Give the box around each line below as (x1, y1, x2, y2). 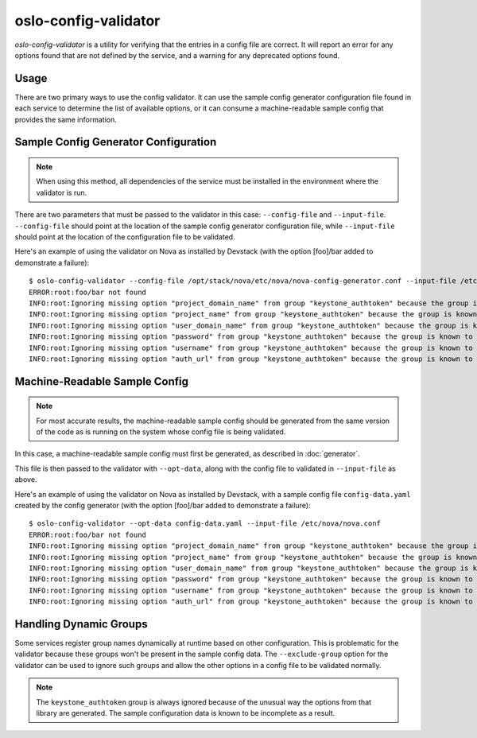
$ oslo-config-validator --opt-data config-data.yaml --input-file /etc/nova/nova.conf (29, 519, 382, 528)
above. (14, 475, 37, 484)
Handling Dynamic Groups (14, 617, 148, 631)
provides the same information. (14, 115, 117, 124)
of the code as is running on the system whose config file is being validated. (36, 427, 286, 437)
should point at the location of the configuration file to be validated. (14, 231, 235, 242)
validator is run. (36, 188, 87, 197)
